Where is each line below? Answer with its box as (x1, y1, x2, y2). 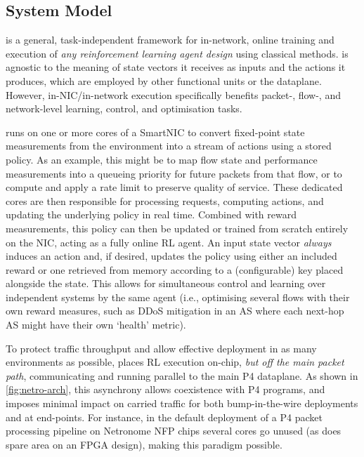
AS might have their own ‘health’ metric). (6, 317, 186, 332)
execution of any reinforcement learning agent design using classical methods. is (6, 46, 349, 60)
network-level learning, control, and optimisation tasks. (6, 101, 242, 116)
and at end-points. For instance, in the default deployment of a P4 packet (6, 409, 323, 424)
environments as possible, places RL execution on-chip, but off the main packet (6, 355, 344, 369)
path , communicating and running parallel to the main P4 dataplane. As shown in (6, 368, 358, 383)
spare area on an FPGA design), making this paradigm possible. (6, 437, 282, 451)
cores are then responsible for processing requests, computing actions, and (6, 193, 324, 208)
